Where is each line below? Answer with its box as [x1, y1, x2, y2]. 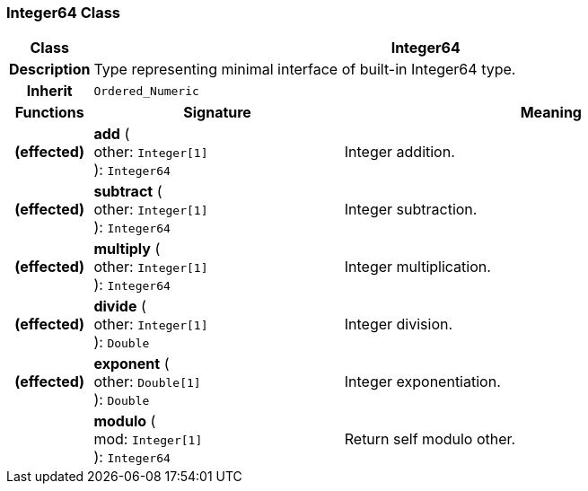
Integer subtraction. [344, 200, 478, 219]
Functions [14, 103, 84, 122]
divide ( [93, 297, 146, 316]
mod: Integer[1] [93, 430, 203, 449]
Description [9, 60, 91, 79]
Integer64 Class [6, 4, 121, 22]
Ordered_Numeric [93, 83, 199, 98]
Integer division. [344, 315, 453, 334]
